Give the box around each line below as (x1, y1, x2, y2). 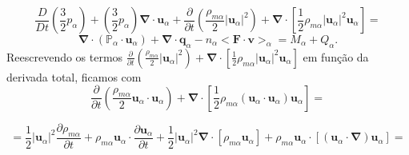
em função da (303, 48, 369, 65)
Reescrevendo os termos (6, 48, 123, 65)
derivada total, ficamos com (6, 68, 142, 85)
